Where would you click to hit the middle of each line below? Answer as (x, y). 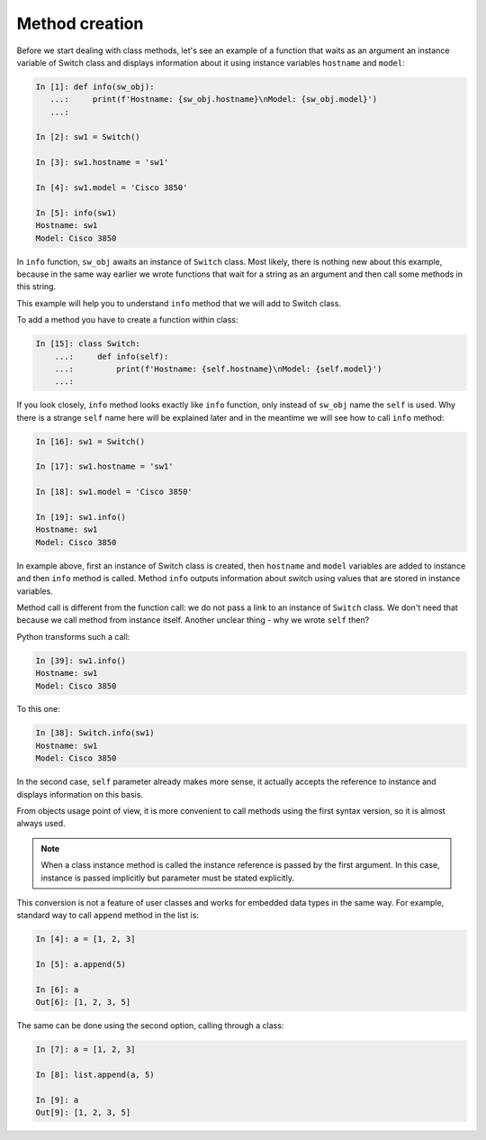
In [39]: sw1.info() (81, 661)
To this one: (38, 709)
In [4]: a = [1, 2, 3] (85, 939)
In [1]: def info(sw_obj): (95, 87)
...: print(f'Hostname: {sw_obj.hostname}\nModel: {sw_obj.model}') (214, 100)
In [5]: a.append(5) (81, 965)
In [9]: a (57, 1100)
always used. (41, 824)
